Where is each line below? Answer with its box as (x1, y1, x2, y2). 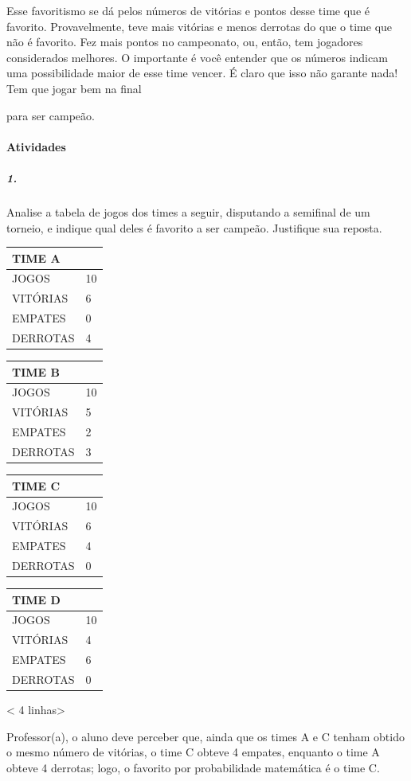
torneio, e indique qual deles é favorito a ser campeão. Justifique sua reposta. (6, 219, 382, 236)
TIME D (12, 591, 61, 607)
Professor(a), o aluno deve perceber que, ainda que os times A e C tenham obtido (6, 728, 405, 744)
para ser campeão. (6, 107, 95, 123)
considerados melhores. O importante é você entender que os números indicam (6, 49, 388, 65)
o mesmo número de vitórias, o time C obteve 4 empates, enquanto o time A (6, 744, 380, 760)
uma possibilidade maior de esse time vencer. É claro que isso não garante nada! (6, 64, 398, 81)
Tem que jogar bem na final (6, 80, 142, 96)
